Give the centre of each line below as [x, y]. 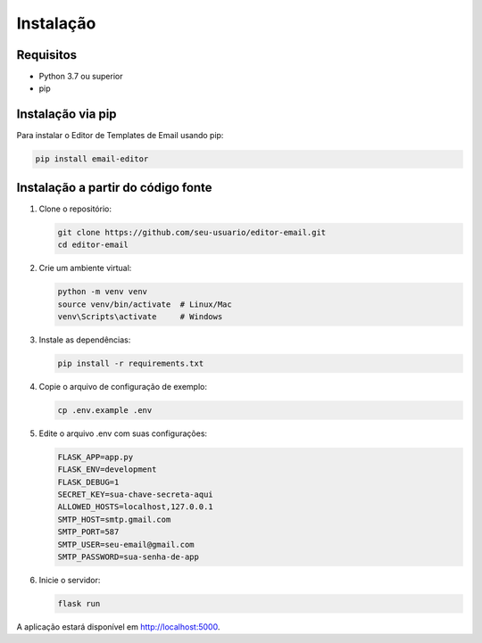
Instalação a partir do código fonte [115, 187]
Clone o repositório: [75, 209]
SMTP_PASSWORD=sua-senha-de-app [129, 557]
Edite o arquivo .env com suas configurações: [123, 433]
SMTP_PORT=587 [88, 532]
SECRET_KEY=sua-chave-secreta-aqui [135, 495]
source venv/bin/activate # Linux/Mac [145, 304]
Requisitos [47, 55]
